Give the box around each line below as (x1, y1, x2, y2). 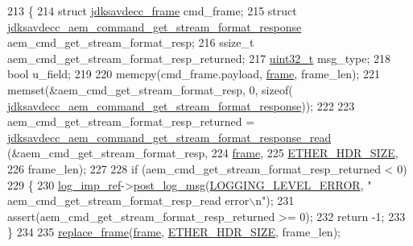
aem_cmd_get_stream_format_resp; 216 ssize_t (7, 34, 254, 51)
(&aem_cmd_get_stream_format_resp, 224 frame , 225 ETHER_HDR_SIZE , (7, 144, 399, 161)
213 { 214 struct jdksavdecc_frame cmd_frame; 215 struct (7, 2, 297, 19)
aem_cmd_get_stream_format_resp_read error (7, 192, 250, 209)
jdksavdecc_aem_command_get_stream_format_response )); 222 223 (7, 97, 355, 114)
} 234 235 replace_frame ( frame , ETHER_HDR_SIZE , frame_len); (7, 223, 341, 240)
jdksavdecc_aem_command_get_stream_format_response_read (7, 128, 332, 145)
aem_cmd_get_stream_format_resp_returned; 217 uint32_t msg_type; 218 (7, 49, 391, 66)
